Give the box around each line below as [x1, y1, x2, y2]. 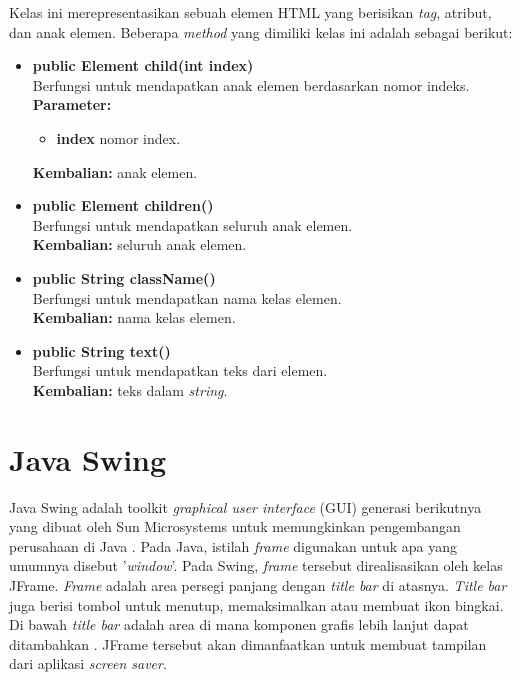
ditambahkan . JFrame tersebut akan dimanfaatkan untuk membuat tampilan [9, 633, 487, 654]
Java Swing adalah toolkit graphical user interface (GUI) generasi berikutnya [9, 496, 482, 517]
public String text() [32, 340, 171, 361]
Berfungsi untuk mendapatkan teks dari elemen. [32, 360, 328, 381]
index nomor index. [56, 127, 181, 148]
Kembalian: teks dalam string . [32, 379, 228, 400]
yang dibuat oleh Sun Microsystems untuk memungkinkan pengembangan [9, 516, 461, 537]
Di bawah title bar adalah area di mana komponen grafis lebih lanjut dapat [9, 614, 469, 635]
